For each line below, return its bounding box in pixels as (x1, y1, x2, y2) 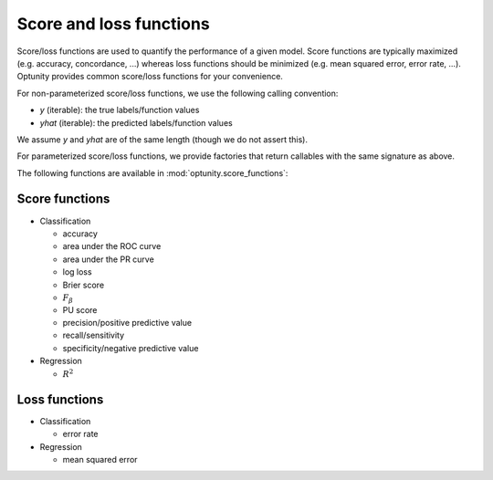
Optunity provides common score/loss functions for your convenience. (16, 71, 283, 82)
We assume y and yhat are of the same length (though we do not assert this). (16, 133, 308, 145)
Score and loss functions (16, 14, 210, 34)
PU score (62, 304, 98, 315)
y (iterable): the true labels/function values (39, 105, 200, 116)
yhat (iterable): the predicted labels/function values (39, 117, 233, 128)
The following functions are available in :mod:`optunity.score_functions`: (16, 167, 288, 178)
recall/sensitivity (62, 329, 125, 341)
